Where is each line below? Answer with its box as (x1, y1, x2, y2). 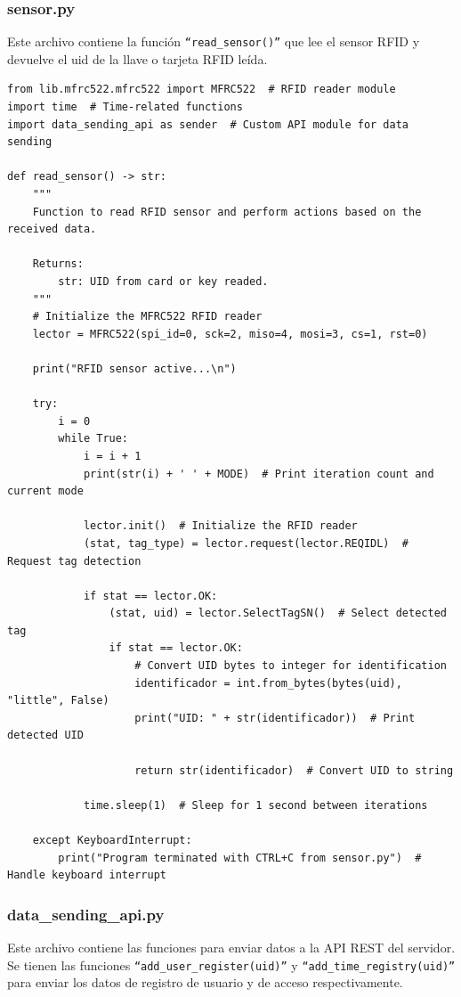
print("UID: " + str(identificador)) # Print (134, 711, 416, 724)
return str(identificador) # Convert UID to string (134, 764, 454, 777)
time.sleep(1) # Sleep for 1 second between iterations (83, 798, 428, 812)
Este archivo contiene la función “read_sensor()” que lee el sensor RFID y (7, 32, 420, 51)
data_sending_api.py (7, 903, 165, 925)
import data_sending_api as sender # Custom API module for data (7, 118, 409, 131)
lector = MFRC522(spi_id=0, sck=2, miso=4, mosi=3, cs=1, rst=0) (32, 327, 428, 340)
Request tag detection (7, 554, 142, 568)
